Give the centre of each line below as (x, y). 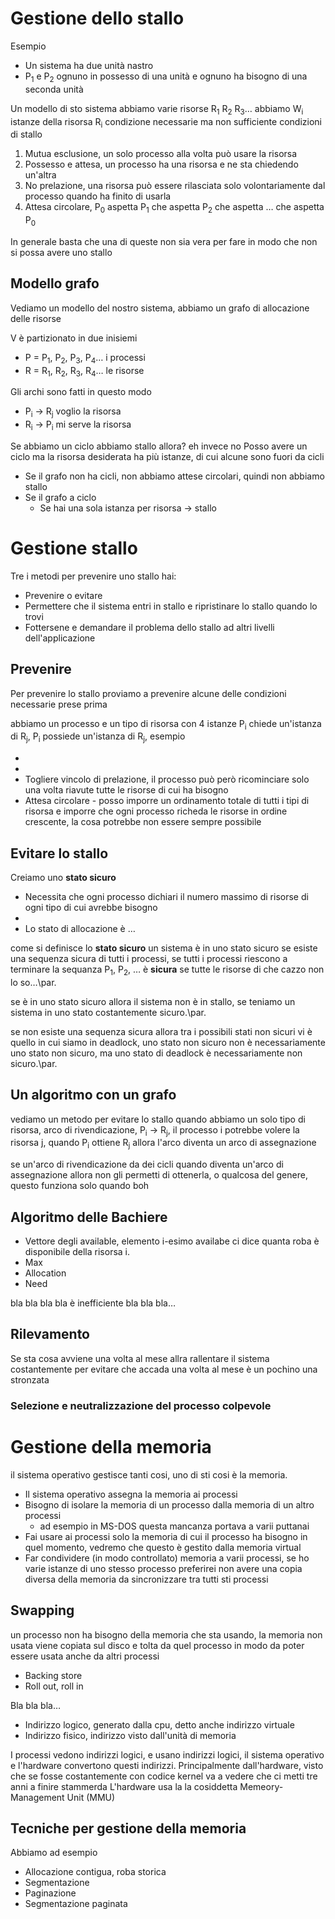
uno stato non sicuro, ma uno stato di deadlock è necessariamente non (156, 1053)
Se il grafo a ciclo (60, 497)
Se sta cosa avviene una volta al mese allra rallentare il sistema (140, 1358)
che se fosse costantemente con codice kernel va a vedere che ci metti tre (164, 1776)
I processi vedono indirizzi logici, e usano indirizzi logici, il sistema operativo (167, 1754)
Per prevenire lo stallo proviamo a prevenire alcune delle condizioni (148, 693)
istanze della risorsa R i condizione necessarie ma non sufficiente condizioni (166, 122)
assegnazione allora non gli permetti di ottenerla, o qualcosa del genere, (159, 1175)
